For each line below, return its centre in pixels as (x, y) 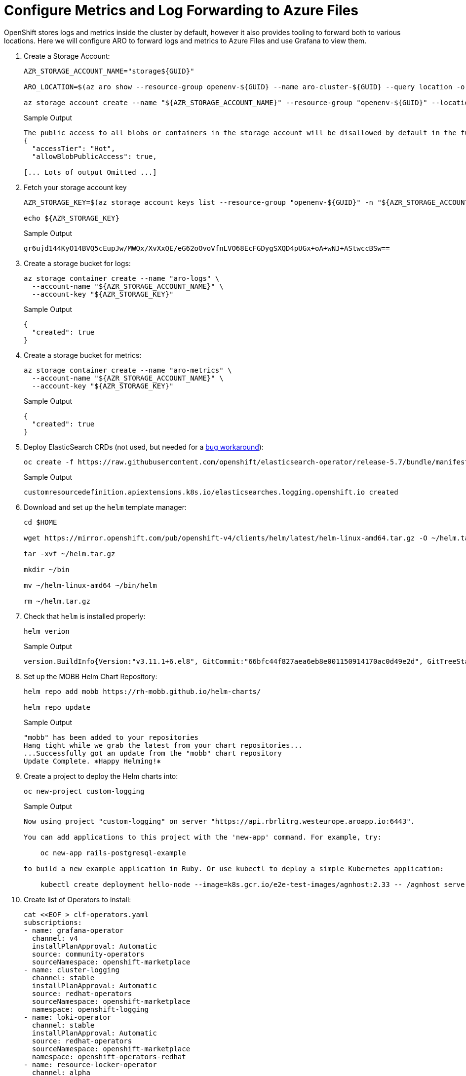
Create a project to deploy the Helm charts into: (101, 776)
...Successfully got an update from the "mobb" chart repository (153, 753)
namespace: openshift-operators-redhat (109, 1057)
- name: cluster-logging (72, 970)
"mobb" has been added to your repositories (111, 737)
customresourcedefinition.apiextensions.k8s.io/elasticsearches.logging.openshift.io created (211, 492)
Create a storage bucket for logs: (77, 263)
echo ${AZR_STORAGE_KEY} (72, 218)
